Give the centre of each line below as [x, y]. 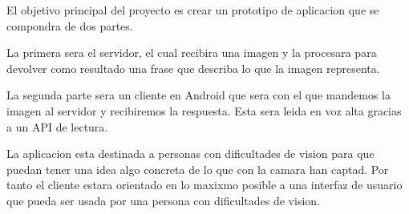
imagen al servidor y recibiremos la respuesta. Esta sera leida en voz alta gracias [204, 110]
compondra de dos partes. [70, 25]
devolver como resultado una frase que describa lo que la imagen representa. [193, 68]
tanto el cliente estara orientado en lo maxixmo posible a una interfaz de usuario [204, 185]
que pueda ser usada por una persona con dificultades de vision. [163, 200]
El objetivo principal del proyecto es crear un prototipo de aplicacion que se [193, 10]
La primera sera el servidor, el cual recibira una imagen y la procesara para [192, 52]
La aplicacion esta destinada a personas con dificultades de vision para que [190, 153]
